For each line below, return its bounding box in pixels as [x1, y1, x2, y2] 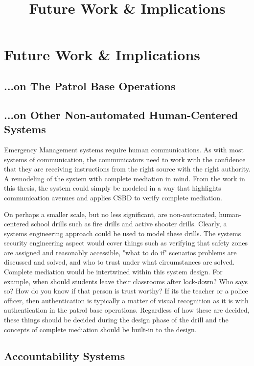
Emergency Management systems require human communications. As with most [4, 144, 244, 154]
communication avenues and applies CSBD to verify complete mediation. [4, 192, 222, 202]
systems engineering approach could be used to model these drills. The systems [4, 228, 241, 238]
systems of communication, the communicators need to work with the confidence [4, 154, 246, 164]
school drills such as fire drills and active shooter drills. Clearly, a [31, 219, 227, 229]
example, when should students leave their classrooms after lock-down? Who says [4, 276, 248, 286]
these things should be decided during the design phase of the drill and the [4, 315, 229, 325]
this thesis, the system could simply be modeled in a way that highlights [4, 183, 221, 193]
